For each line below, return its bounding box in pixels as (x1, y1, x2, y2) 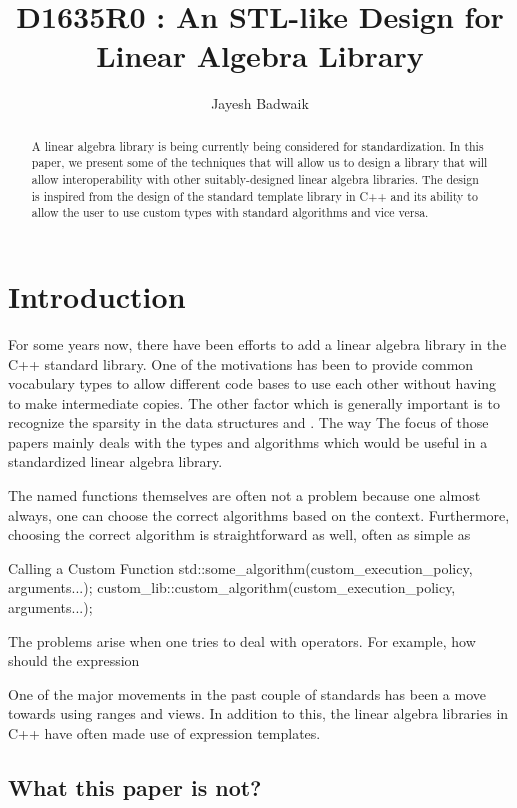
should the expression (8, 650, 140, 671)
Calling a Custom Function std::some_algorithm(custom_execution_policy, (8, 557, 473, 578)
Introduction (8, 275, 186, 316)
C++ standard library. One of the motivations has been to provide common (8, 353, 474, 374)
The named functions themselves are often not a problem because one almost (8, 485, 481, 506)
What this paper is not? (8, 772, 262, 802)
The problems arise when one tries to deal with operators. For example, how (8, 630, 476, 651)
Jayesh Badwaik (211, 93, 309, 114)
